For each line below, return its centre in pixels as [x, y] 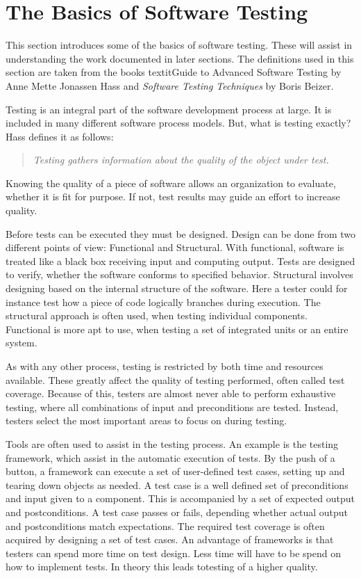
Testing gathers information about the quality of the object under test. [181, 160]
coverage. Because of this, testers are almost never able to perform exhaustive [171, 393]
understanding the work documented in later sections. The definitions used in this [180, 58]
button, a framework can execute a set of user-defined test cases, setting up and [175, 471]
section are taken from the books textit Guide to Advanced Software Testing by [174, 72]
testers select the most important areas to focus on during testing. [146, 420]
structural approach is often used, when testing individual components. [157, 315]
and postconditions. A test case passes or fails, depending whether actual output [177, 512]
